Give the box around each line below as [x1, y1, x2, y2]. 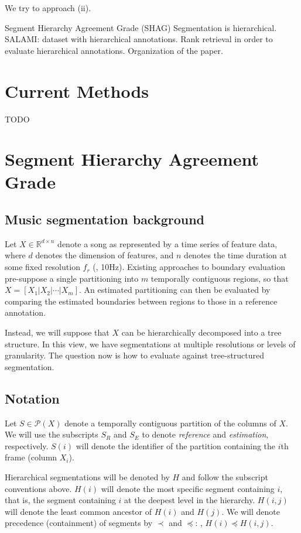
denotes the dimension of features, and [35, 249, 174, 261]
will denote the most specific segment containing [101, 482, 275, 494]
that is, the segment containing [5, 494, 116, 506]
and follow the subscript [182, 470, 268, 483]
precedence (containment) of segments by [5, 517, 153, 529]
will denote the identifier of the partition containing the [76, 439, 276, 452]
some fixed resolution [5, 261, 80, 273]
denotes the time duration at [184, 249, 287, 261]
